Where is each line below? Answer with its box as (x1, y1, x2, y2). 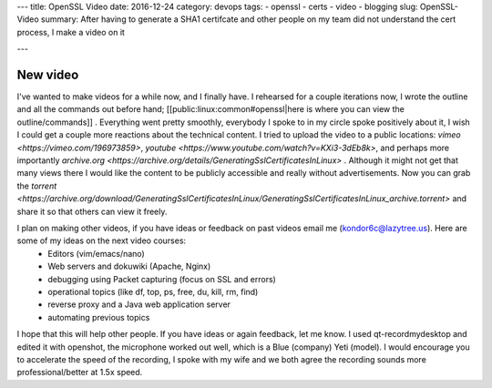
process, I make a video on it (16, 26, 125, 37)
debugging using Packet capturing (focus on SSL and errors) (47, 273, 277, 284)
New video (16, 66, 79, 82)
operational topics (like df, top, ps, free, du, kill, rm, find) (47, 286, 259, 297)
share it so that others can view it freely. (16, 206, 168, 217)
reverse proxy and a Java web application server (47, 299, 231, 310)
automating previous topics (47, 311, 150, 322)
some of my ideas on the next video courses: (16, 235, 187, 246)
